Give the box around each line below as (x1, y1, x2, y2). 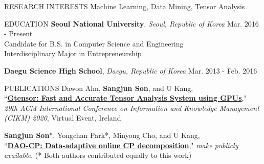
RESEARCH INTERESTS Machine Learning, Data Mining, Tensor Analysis (4, 1, 245, 11)
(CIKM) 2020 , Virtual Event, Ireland (4, 112, 121, 123)
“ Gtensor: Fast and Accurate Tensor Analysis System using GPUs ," (4, 92, 247, 103)
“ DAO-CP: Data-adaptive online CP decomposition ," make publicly (4, 139, 238, 150)
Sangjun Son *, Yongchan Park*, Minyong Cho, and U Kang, (4, 129, 200, 140)
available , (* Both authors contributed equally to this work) (4, 150, 192, 160)
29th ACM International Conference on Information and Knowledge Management (4, 102, 259, 113)
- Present (4, 28, 33, 39)
